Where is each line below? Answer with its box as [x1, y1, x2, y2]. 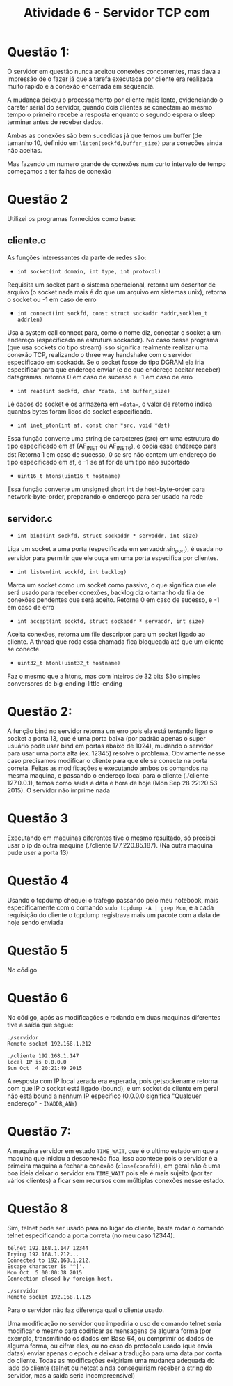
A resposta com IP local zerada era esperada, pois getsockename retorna [7, 1076, 218, 1085]
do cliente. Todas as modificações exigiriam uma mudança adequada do [7, 1356, 215, 1364]
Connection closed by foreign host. [7, 1275, 113, 1282]
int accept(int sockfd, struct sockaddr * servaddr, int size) [17, 618, 205, 625]
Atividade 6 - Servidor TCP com [23, 5, 211, 21]
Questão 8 [7, 1200, 69, 1216]
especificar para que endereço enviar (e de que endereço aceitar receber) [7, 365, 221, 374]
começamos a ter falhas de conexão [7, 167, 112, 175]
